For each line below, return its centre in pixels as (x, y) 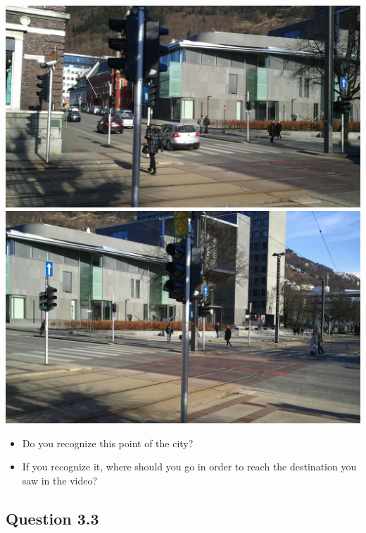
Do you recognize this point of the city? (108, 443)
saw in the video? (60, 481)
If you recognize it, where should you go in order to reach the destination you (189, 467)
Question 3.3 (52, 518)
